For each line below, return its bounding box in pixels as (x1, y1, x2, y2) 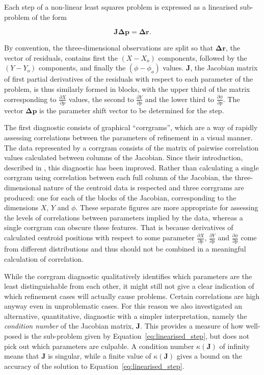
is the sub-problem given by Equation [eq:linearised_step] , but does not (24, 331, 250, 341)
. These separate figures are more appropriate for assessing (75, 202, 258, 213)
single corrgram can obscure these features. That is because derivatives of (4, 222, 233, 233)
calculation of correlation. (4, 253, 84, 264)
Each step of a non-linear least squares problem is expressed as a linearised (4, 2, 238, 12)
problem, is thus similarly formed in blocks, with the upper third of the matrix (4, 83, 250, 94)
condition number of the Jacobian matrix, (4, 320, 134, 331)
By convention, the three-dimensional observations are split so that (4, 42, 214, 53)
